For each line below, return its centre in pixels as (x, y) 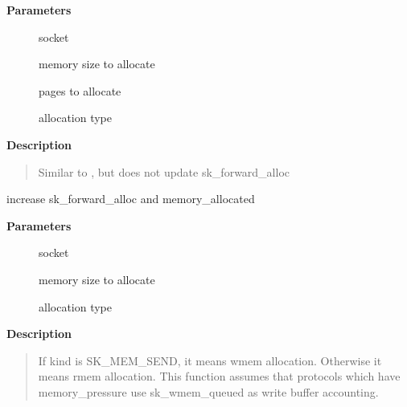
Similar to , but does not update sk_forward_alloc (164, 171)
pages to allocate (80, 90)
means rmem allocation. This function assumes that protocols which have (219, 376)
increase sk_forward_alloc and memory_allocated (131, 199)
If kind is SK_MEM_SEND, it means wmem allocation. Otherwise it (210, 360)
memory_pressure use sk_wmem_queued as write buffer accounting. (208, 391)
